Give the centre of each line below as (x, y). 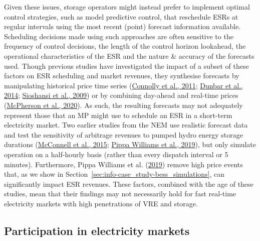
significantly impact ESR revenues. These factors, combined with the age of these (129, 184)
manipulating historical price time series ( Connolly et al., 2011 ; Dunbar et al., (124, 85)
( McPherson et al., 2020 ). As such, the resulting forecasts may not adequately (123, 105)
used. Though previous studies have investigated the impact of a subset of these (126, 66)
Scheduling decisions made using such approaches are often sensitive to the (119, 36)
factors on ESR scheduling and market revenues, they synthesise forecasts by (122, 76)
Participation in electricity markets (97, 230)
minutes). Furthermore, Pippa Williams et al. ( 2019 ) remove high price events (123, 164)
